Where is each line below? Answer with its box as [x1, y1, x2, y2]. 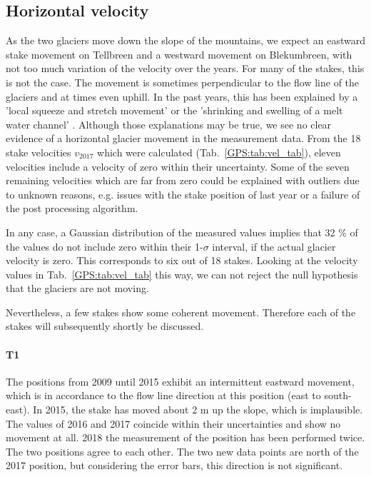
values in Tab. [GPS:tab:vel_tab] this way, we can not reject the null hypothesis [6, 266, 358, 281]
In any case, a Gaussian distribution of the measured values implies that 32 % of [6, 224, 358, 239]
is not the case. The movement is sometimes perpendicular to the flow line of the [6, 74, 360, 89]
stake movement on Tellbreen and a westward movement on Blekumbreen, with [6, 46, 352, 61]
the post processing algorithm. [6, 201, 138, 216]
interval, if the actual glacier [212, 239, 336, 253]
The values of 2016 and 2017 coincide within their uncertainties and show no [6, 416, 341, 431]
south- [324, 388, 352, 403]
